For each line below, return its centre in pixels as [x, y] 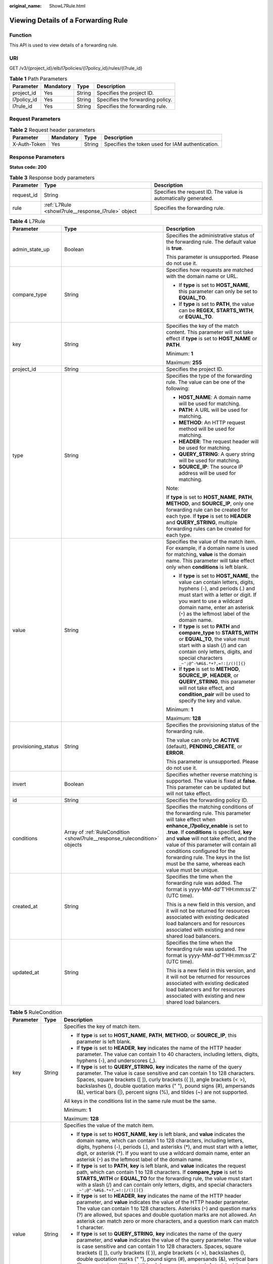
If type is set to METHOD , [209, 669]
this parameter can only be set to [218, 292]
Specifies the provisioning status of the [213, 725]
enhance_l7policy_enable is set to [207, 826]
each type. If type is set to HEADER [209, 516]
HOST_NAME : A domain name [215, 397]
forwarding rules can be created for [209, 529]
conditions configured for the [201, 851]
